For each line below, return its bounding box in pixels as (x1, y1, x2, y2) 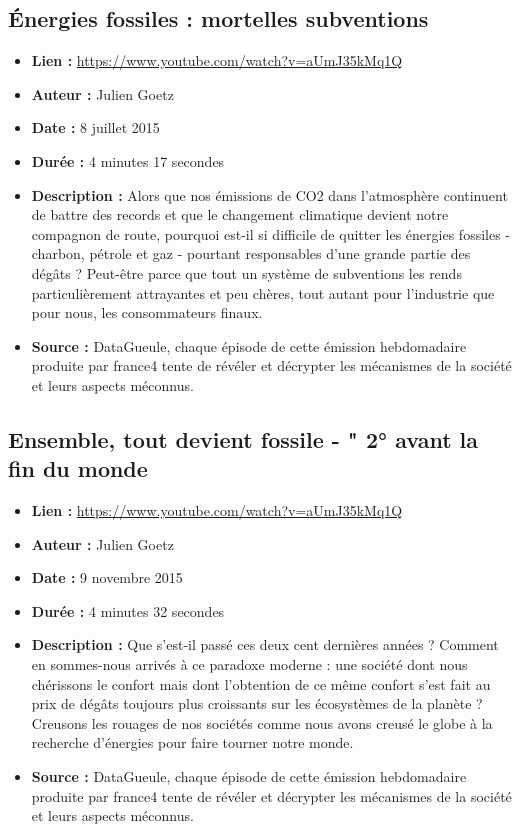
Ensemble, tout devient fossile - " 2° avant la (8, 423, 478, 454)
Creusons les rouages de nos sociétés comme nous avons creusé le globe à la (31, 712, 493, 733)
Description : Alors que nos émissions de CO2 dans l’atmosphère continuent (31, 184, 508, 205)
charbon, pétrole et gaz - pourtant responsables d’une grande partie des (31, 243, 471, 264)
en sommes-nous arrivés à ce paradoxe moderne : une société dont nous (31, 654, 468, 675)
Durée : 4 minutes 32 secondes (31, 600, 225, 621)
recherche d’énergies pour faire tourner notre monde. (31, 732, 354, 753)
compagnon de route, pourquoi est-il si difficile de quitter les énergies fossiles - (31, 223, 511, 244)
